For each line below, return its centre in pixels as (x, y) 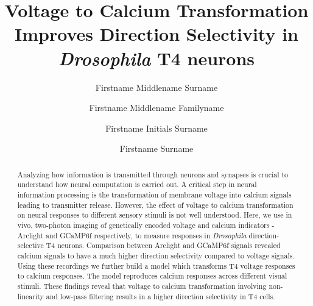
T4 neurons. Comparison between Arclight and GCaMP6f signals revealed (163, 245)
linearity (30, 296)
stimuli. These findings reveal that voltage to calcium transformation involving (142, 286)
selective (30, 245)
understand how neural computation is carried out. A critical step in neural (137, 184)
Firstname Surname (156, 148)
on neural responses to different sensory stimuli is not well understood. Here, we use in (155, 215)
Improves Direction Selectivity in (156, 34)
